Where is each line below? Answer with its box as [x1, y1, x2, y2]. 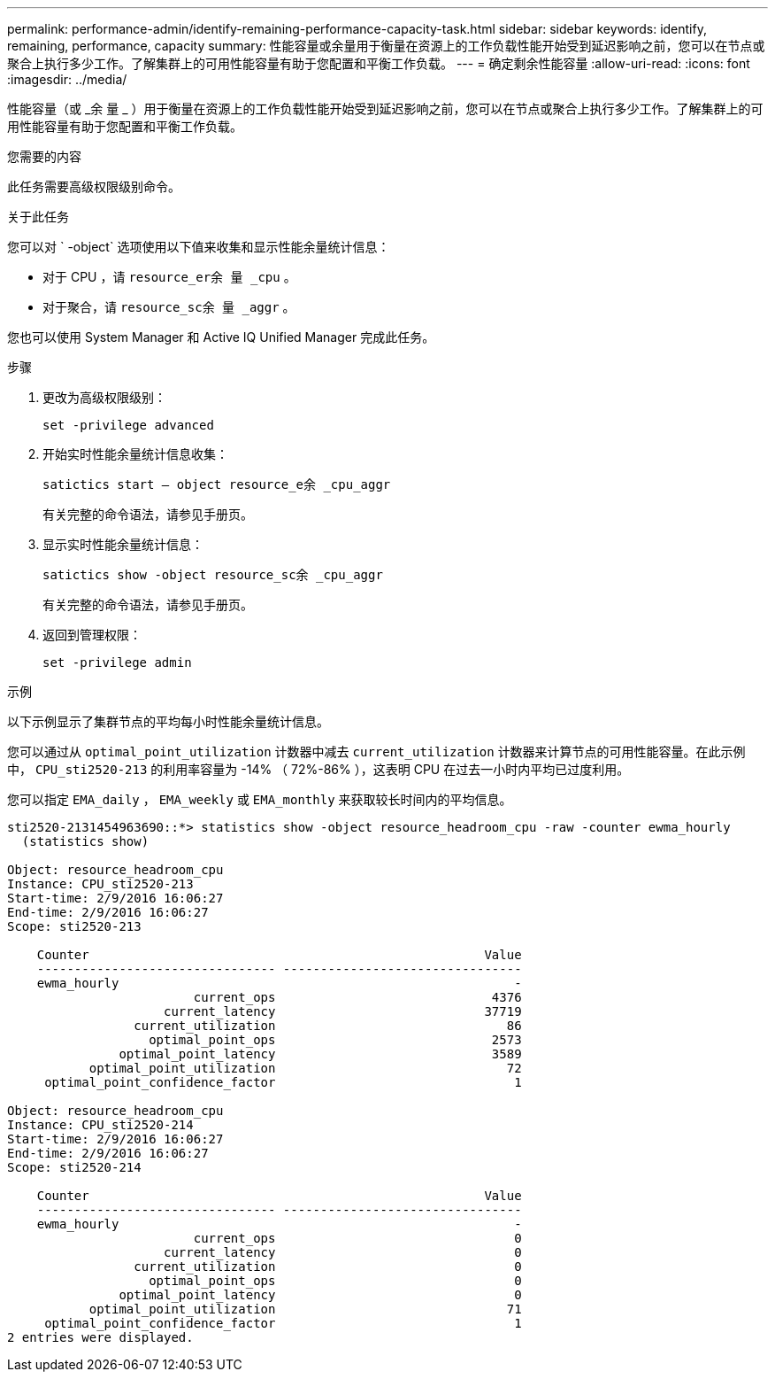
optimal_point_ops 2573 [149, 1033, 522, 1047]
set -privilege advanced [42, 418, 214, 432]
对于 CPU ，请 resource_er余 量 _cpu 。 [42, 269, 296, 284]
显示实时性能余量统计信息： [42, 537, 203, 552]
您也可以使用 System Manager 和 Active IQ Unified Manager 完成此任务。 [7, 329, 435, 345]
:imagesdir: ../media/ [7, 72, 127, 87]
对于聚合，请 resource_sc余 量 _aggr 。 [42, 299, 295, 314]
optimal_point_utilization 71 [88, 1302, 522, 1316]
